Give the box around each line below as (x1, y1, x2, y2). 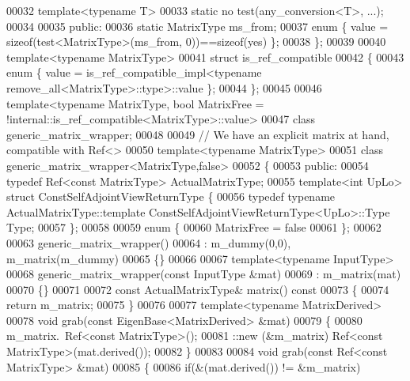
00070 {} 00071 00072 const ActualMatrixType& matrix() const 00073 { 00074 (6, 281, 389, 297)
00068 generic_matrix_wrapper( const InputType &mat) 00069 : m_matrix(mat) (6, 266, 401, 282)
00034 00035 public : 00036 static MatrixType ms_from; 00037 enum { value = (6, 17, 389, 34)
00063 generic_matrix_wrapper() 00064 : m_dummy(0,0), (6, 234, 291, 251)
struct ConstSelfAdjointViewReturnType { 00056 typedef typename (6, 188, 336, 205)
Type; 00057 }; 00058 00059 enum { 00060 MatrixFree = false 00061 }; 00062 (6, 219, 382, 236)
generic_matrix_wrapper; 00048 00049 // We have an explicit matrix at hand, (6, 126, 389, 142)
